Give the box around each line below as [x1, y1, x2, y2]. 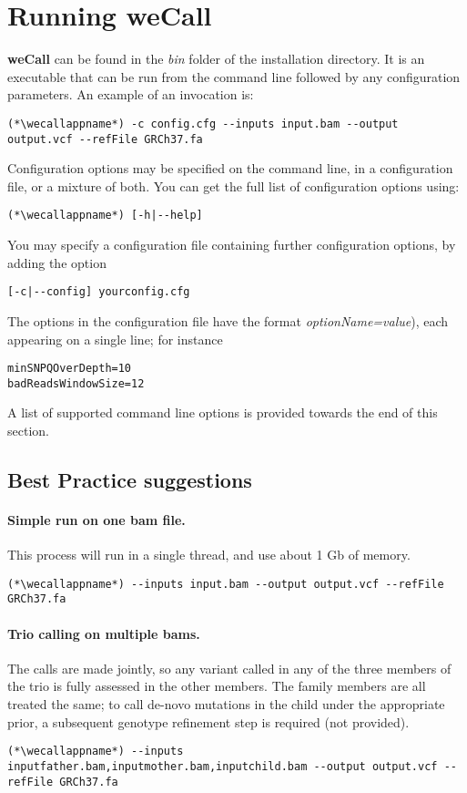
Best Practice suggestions [7, 465, 252, 493]
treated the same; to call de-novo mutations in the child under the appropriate [7, 695, 445, 714]
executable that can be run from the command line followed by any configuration [7, 67, 461, 86]
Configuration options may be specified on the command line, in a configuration [7, 159, 453, 178]
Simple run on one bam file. [7, 510, 186, 529]
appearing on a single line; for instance [7, 329, 223, 348]
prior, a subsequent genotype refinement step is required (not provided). [7, 712, 410, 731]
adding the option [7, 252, 107, 272]
